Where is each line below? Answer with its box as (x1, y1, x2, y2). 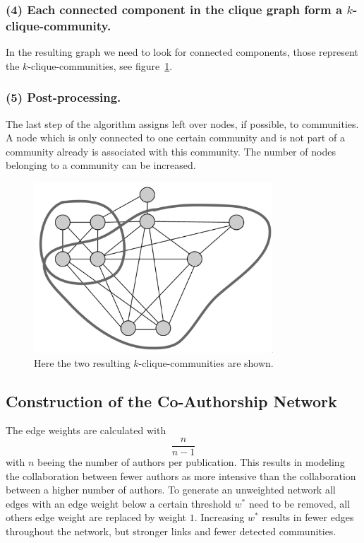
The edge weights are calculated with (6, 423, 166, 438)
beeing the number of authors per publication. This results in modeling (37, 455, 345, 469)
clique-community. (6, 16, 111, 34)
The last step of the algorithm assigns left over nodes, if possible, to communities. (6, 116, 359, 131)
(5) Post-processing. (6, 88, 121, 106)
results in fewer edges (262, 510, 354, 525)
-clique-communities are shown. (138, 355, 274, 370)
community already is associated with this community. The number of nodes (6, 144, 336, 158)
